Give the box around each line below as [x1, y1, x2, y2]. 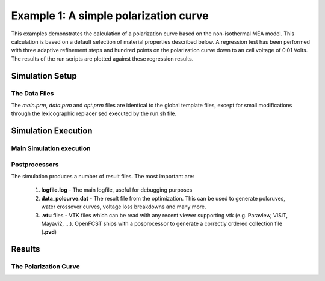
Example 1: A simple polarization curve [11, 9, 209, 22]
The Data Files [11, 89, 54, 97]
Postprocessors [11, 160, 59, 168]
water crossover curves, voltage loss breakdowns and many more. [41, 203, 207, 210]
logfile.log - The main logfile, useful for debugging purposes [41, 186, 193, 193]
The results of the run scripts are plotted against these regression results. [11, 55, 194, 62]
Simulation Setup [11, 71, 78, 81]
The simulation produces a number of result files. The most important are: [11, 172, 194, 180]
